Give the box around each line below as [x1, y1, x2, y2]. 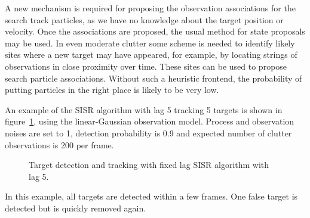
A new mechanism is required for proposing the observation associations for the [5, 2, 296, 14]
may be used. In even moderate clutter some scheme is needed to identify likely [5, 36, 295, 49]
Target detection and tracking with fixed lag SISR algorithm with [29, 158, 269, 171]
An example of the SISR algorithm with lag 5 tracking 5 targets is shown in [5, 103, 283, 116]
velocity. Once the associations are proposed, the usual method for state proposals [5, 25, 305, 38]
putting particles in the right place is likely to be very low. [5, 83, 219, 96]
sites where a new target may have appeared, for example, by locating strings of [5, 48, 297, 61]
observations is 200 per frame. [5, 138, 114, 151]
